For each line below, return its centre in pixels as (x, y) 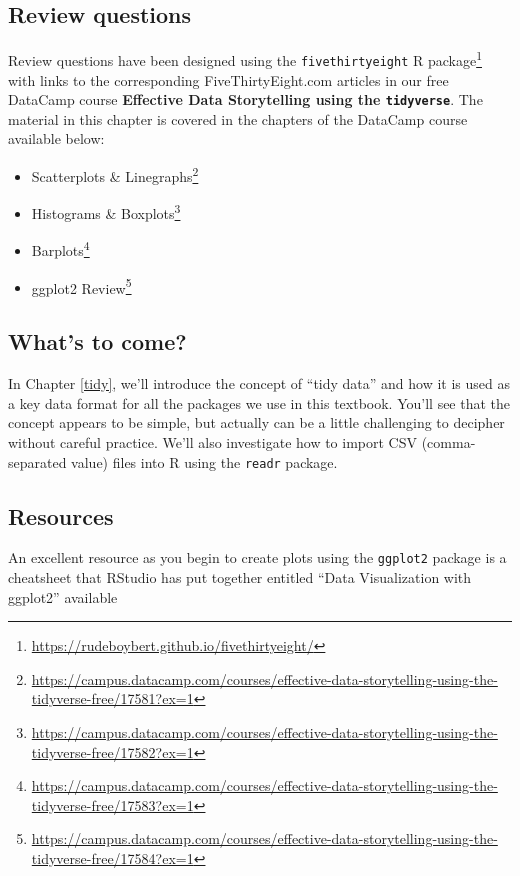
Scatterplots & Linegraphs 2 (115, 174)
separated (37, 461)
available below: (56, 138)
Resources (61, 515)
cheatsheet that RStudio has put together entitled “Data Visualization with (240, 577)
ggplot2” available (63, 596)
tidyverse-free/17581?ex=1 (112, 698)
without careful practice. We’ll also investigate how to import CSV (212, 441)
